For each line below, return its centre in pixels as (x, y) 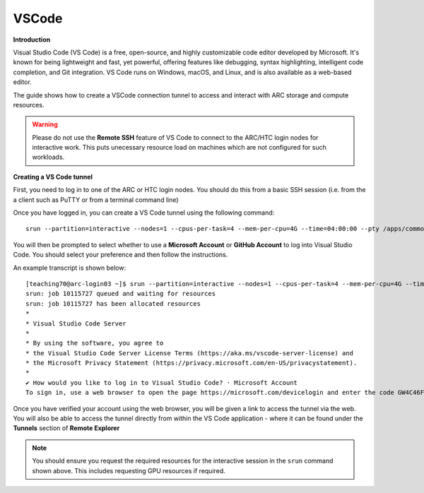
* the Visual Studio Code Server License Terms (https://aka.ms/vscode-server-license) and (189, 353)
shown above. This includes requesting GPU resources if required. (129, 470)
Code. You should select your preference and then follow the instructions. (120, 255)
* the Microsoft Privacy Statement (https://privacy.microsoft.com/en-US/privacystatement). (192, 363)
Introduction (32, 40)
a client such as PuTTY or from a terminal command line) (96, 200)
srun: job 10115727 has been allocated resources (113, 303)
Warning (45, 124)
